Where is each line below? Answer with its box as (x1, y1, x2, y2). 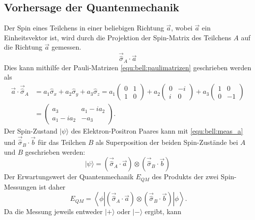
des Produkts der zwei (152, 171, 219, 182)
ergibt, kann (144, 206, 182, 217)
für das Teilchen (38, 137, 86, 147)
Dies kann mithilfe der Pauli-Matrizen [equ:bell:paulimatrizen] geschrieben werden (4, 62, 252, 72)
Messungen (4, 181, 37, 192)
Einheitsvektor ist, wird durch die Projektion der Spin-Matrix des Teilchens (4, 32, 231, 42)
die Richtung (4, 42, 42, 52)
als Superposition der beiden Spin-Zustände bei (95, 137, 238, 147)
